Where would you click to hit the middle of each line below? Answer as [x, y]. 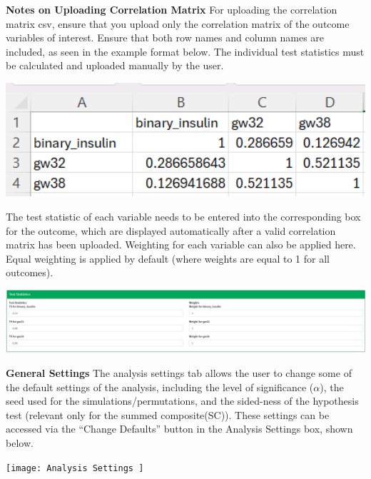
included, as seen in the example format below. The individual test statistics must [185, 51]
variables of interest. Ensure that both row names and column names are [165, 37]
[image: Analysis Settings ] [75, 468]
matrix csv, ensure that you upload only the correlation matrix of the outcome [178, 23]
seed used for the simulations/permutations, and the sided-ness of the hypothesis [182, 401]
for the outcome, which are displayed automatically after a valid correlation [171, 230]
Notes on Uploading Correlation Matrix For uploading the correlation [172, 9]
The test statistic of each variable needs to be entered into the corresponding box [183, 216]
